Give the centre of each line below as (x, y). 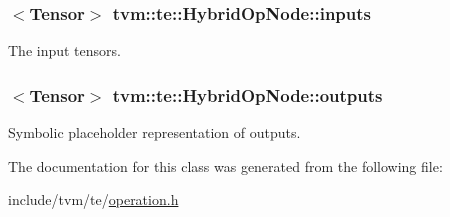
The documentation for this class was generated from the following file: (225, 165)
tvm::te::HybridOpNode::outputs (247, 94)
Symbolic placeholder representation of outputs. (154, 132)
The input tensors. (64, 50)
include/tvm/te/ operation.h (93, 199)
